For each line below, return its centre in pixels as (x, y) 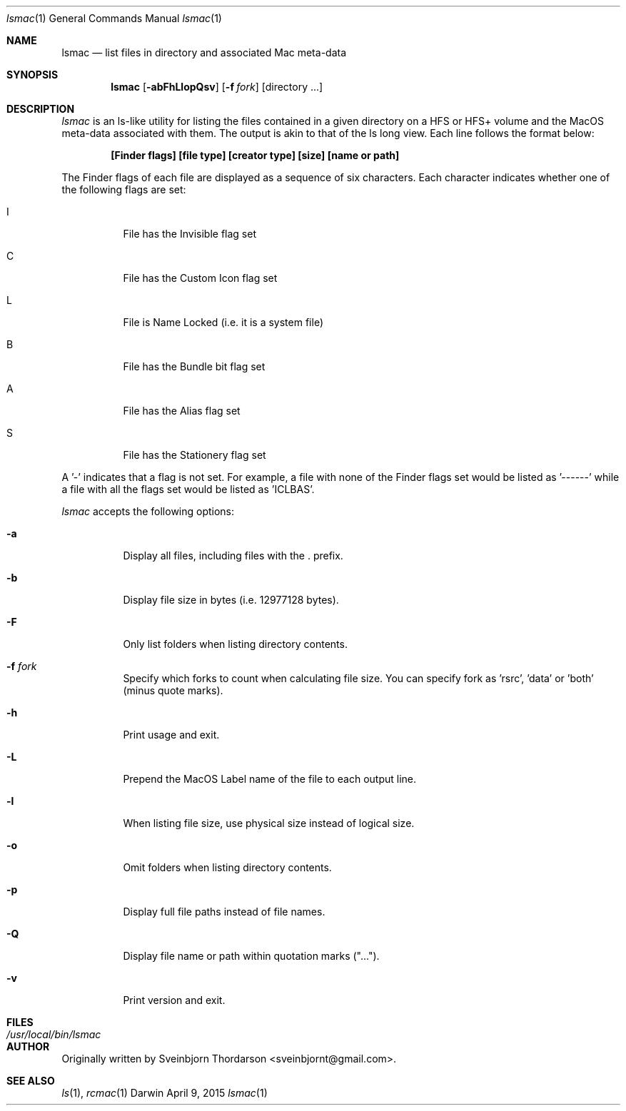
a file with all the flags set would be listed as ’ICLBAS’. (188, 489)
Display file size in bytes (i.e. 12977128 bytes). (231, 600)
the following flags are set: (124, 189)
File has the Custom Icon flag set (200, 278)
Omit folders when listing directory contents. (227, 867)
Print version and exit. (174, 1000)
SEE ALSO (31, 1081)
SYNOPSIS (32, 75)
